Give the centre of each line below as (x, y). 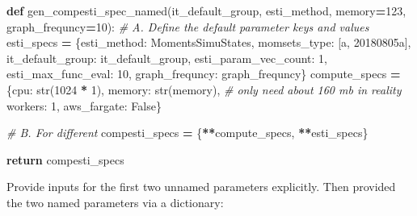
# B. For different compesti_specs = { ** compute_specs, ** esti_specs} (187, 133)
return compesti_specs (65, 159)
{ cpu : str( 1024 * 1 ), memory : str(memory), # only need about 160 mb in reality (204, 89)
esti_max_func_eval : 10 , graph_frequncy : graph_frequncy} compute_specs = (204, 74)
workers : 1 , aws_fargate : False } (84, 105)
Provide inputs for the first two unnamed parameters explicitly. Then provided (201, 187)
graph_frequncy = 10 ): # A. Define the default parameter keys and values (188, 26)
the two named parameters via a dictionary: (115, 202)
